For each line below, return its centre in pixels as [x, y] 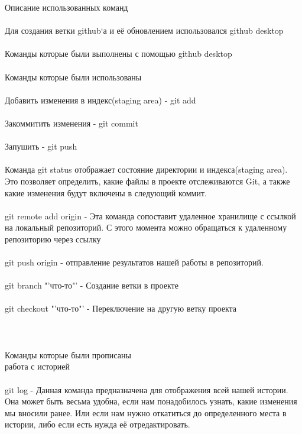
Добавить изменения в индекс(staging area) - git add [100, 100]
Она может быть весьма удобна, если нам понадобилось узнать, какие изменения [151, 401]
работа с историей [38, 366]
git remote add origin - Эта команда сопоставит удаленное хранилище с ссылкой [150, 216]
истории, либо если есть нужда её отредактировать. [98, 424]
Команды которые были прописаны [68, 354]
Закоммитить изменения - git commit [72, 123]
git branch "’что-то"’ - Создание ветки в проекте [92, 285]
